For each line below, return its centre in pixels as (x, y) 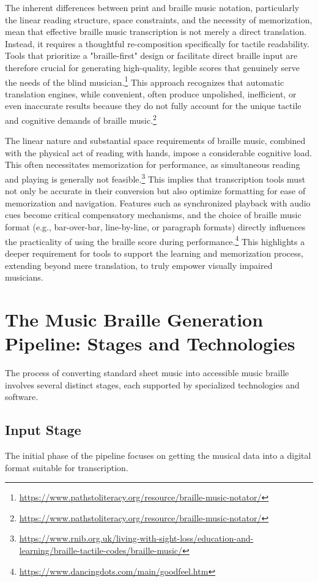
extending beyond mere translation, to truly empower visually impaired (139, 265)
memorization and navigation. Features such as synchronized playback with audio (158, 202)
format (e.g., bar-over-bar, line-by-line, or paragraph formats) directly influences (155, 227)
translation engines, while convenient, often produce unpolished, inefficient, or (151, 93)
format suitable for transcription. (67, 467)
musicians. (24, 277)
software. (22, 397)
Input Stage (43, 430)
